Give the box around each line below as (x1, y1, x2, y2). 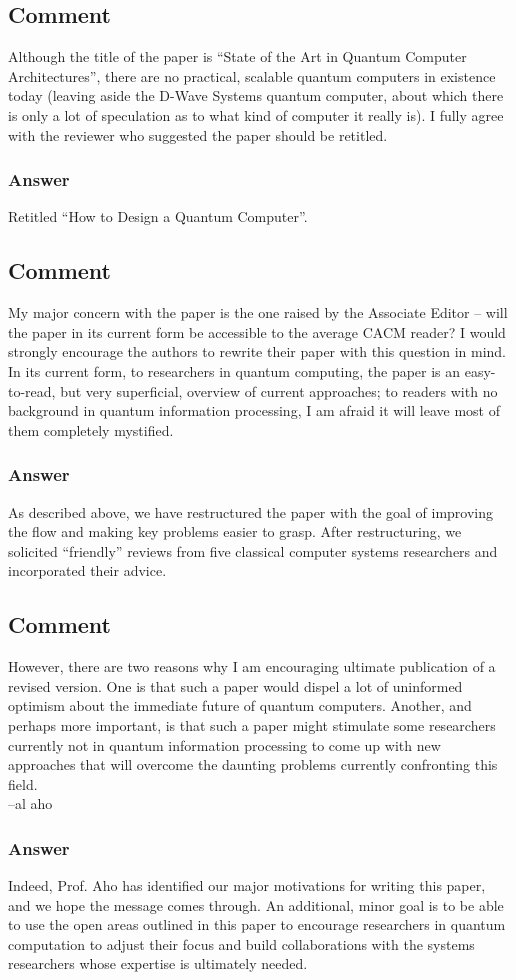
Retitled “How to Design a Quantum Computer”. (8, 206, 308, 227)
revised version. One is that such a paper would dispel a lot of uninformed (8, 675, 463, 696)
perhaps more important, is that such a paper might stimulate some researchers (8, 714, 496, 735)
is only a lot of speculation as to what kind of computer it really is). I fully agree (8, 104, 504, 125)
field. (8, 773, 38, 794)
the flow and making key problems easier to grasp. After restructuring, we (8, 521, 462, 542)
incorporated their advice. (8, 560, 167, 581)
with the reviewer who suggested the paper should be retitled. (8, 124, 388, 145)
